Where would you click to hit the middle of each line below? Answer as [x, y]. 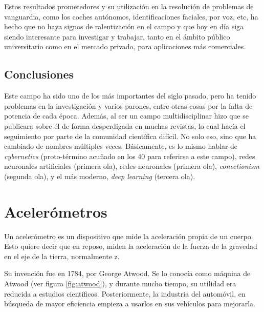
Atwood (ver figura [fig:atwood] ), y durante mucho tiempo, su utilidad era [120, 284]
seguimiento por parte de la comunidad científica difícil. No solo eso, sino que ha [130, 136]
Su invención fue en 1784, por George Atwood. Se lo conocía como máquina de [127, 273]
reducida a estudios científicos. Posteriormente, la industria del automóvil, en [125, 293]
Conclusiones [39, 74]
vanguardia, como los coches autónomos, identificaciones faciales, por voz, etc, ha [131, 16]
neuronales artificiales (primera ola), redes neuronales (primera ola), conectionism [132, 166]
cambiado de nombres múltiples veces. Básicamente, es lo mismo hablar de [121, 146]
